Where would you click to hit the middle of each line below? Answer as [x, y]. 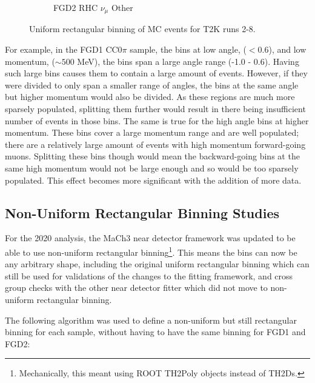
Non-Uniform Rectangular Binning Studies [142, 212]
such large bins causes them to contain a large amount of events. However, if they [156, 73]
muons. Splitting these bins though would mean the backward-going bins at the [152, 156]
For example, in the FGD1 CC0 [64, 49]
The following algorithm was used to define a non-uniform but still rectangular [151, 320]
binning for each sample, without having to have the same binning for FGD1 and [155, 332]
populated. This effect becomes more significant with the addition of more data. [153, 180]
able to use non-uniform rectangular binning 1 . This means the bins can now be [151, 251]
